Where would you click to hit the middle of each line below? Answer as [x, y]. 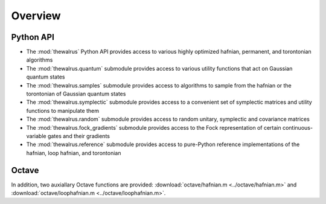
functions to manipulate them [63, 110]
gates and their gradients [78, 136]
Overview [36, 16]
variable [36, 136]
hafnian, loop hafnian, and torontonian [74, 153]
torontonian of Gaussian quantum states [76, 94]
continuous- [298, 127]
